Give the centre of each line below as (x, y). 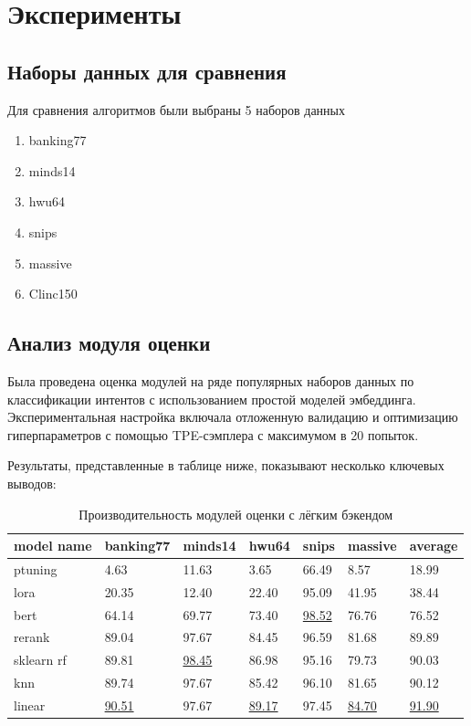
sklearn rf (40, 660)
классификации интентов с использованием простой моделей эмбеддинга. (212, 399)
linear (30, 705)
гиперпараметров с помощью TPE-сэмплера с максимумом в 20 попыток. (213, 434)
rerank (32, 637)
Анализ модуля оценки (109, 343)
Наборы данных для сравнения (147, 71)
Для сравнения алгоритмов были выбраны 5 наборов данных (177, 109)
